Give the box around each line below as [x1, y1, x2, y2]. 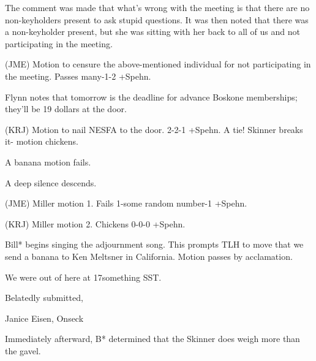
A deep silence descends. [5, 176, 97, 189]
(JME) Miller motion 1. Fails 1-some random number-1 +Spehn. [5, 197, 247, 210]
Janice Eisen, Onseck [5, 311, 84, 324]
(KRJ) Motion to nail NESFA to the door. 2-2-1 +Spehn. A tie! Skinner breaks [5, 123, 303, 135]
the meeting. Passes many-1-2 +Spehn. [5, 69, 151, 82]
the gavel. [5, 344, 41, 357]
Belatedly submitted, [5, 291, 83, 304]
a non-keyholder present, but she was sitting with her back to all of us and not [5, 25, 300, 38]
